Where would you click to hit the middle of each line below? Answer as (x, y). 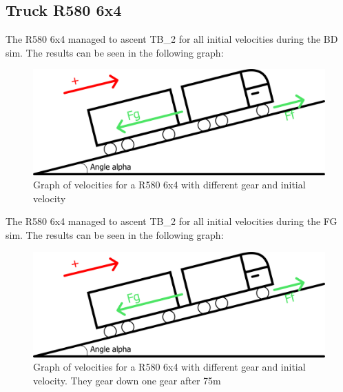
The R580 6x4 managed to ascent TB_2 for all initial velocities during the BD (172, 39)
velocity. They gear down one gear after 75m (127, 380)
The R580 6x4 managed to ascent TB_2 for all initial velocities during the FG (171, 221)
